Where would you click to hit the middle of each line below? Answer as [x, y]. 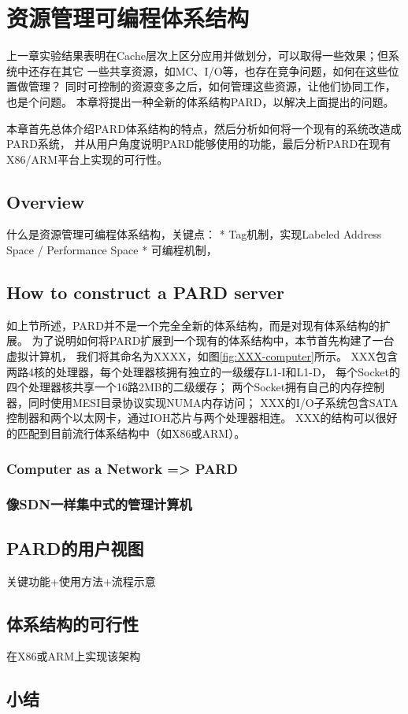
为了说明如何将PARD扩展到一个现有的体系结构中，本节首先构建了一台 [213, 340]
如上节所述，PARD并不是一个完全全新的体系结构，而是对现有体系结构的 [193, 325]
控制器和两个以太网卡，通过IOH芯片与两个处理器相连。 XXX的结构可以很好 [202, 418]
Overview [46, 201]
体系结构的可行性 [72, 623]
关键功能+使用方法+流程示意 [81, 581]
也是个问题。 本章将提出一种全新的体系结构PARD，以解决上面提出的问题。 [200, 101]
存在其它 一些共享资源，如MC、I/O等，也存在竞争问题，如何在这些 [213, 70]
